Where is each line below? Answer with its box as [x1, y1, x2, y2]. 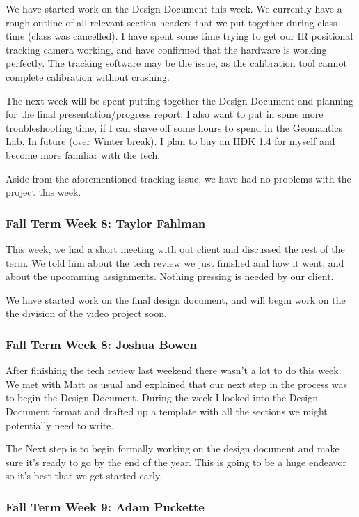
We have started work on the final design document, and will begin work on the [6, 292, 346, 307]
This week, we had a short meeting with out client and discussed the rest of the [6, 241, 345, 256]
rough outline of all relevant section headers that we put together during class [6, 15, 337, 29]
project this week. [6, 185, 81, 199]
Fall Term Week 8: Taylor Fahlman [6, 214, 206, 231]
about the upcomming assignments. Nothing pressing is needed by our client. [6, 269, 334, 284]
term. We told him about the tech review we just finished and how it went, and [6, 255, 344, 270]
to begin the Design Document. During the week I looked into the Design [6, 390, 318, 405]
